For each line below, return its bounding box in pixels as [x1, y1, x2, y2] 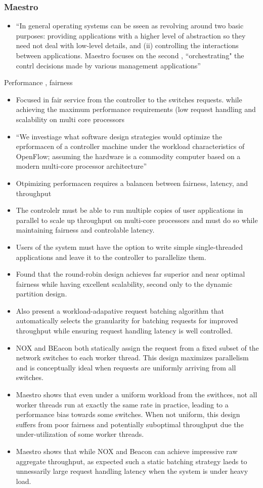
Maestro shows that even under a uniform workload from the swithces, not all [16, 389, 257, 400]
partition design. [16, 288, 67, 299]
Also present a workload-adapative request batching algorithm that [16, 305, 224, 316]
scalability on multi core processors [16, 114, 125, 124]
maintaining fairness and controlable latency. [16, 224, 155, 235]
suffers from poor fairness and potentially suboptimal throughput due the [16, 419, 244, 429]
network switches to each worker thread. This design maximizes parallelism [16, 352, 249, 363]
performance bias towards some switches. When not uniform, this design [16, 409, 240, 420]
